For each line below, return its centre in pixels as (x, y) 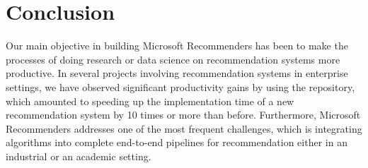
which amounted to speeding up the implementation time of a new (150, 101)
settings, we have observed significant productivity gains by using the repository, (180, 86)
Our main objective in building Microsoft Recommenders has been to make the (177, 46)
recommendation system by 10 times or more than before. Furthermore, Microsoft (183, 115)
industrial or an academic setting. (79, 156)
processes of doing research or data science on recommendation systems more (173, 59)
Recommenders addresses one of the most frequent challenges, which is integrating (184, 128)
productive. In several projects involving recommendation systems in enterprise (177, 73)
